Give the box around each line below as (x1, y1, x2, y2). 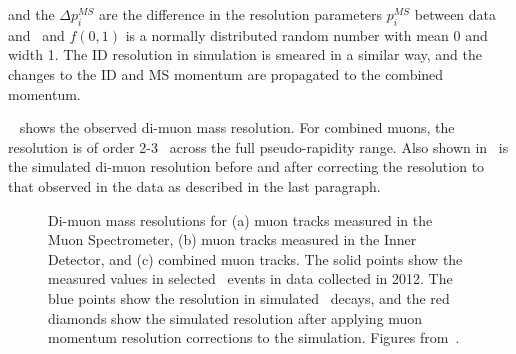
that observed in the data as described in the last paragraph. (8, 175, 381, 196)
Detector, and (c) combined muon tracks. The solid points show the (48, 248, 463, 269)
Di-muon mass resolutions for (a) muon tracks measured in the (48, 209, 433, 230)
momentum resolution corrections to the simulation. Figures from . (48, 327, 460, 348)
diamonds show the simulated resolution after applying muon (48, 307, 423, 328)
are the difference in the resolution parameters (99, 4, 383, 24)
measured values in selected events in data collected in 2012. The (48, 268, 453, 289)
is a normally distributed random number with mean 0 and (125, 24, 488, 45)
